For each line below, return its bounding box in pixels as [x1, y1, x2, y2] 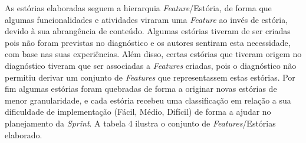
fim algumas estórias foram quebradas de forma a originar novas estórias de [5, 82, 277, 95]
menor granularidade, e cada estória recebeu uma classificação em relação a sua [5, 94, 291, 106]
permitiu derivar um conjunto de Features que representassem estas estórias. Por [5, 71, 295, 83]
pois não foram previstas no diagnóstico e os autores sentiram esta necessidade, [5, 36, 291, 48]
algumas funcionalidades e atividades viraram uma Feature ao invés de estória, [5, 13, 288, 25]
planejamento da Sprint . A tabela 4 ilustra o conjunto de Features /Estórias [5, 117, 276, 129]
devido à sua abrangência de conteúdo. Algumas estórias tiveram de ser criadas [5, 25, 291, 37]
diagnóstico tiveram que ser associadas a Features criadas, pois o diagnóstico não [5, 59, 297, 71]
